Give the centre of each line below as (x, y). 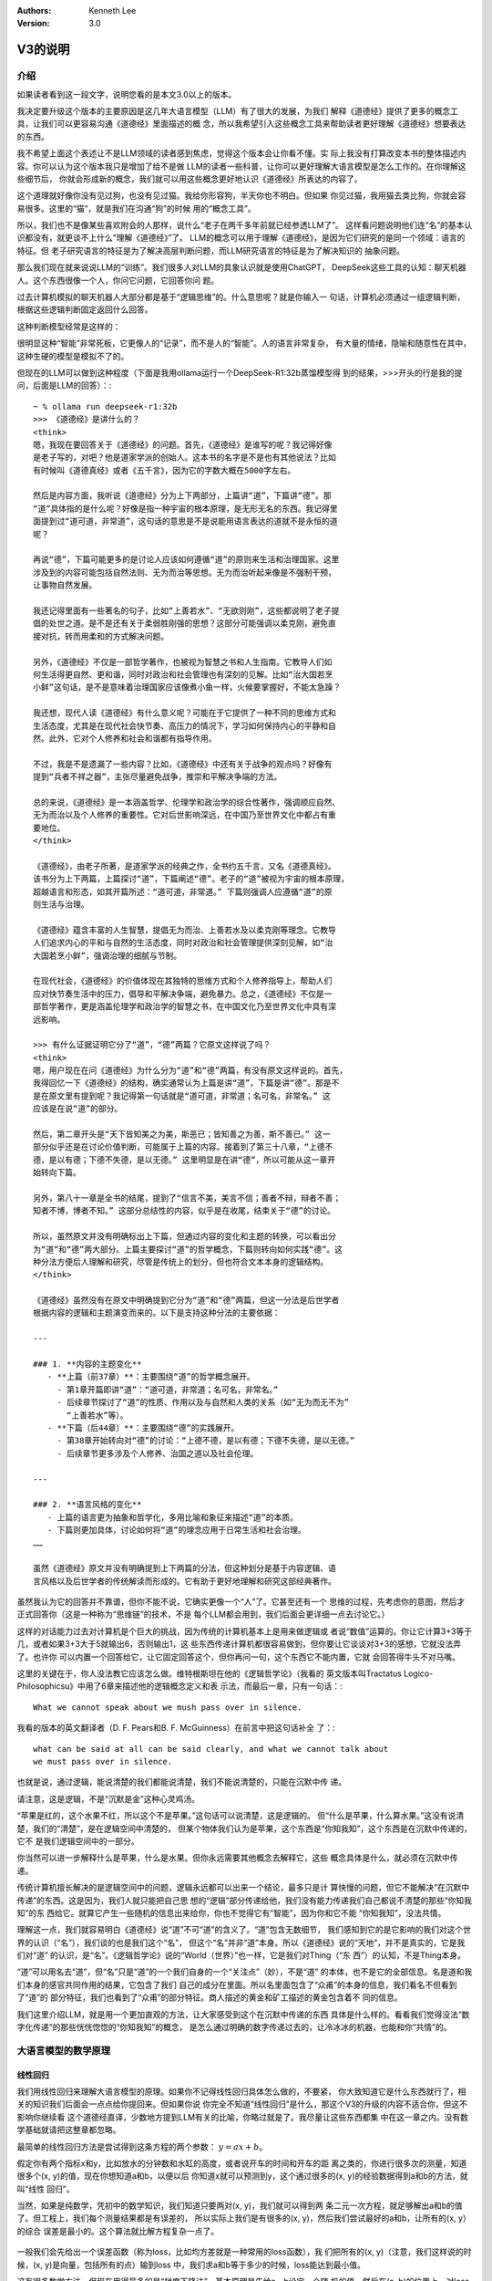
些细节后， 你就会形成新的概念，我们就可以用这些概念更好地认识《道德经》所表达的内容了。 (190, 179)
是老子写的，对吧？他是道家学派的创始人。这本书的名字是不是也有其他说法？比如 (184, 458)
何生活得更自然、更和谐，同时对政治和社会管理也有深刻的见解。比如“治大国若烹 (183, 674)
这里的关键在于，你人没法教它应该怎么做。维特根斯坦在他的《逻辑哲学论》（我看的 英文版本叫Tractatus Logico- (225, 1673)
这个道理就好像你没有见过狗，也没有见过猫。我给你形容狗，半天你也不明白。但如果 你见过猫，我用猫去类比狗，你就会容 (241, 195)
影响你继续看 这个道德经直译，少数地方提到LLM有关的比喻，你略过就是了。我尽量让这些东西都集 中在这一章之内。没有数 (243, 2117)
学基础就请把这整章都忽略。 (69, 2130)
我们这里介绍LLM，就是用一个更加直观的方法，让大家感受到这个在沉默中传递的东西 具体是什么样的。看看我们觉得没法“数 (243, 2014)
